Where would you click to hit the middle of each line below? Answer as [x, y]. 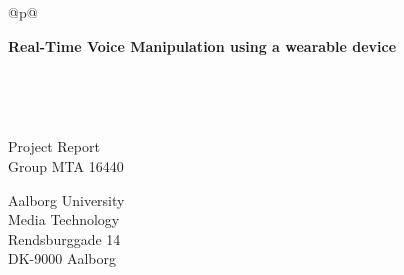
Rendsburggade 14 [64, 238]
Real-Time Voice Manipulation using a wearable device [202, 45]
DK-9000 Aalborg [62, 258]
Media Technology [64, 219]
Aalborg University [66, 199]
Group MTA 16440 [66, 165]
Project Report [54, 146]
